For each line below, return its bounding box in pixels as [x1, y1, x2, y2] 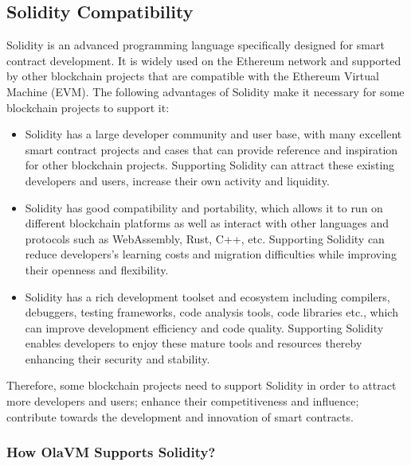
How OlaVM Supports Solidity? [6, 442, 216, 462]
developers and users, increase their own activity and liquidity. [25, 172, 330, 188]
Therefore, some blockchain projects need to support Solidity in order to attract [6, 377, 397, 394]
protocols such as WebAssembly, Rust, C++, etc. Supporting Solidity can [25, 230, 385, 247]
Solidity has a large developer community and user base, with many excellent [25, 126, 402, 142]
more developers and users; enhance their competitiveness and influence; [6, 393, 359, 410]
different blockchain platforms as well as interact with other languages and [25, 215, 389, 231]
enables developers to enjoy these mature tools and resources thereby [25, 335, 362, 351]
